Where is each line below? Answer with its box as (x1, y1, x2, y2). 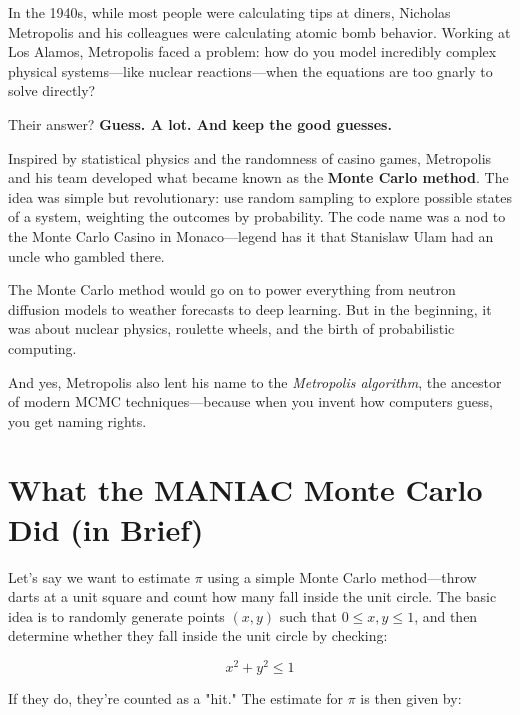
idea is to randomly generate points (8, 605, 225, 626)
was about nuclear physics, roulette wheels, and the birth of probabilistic (8, 318, 455, 339)
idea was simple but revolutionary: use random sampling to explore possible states (8, 186, 512, 207)
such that (279, 605, 338, 626)
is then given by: (360, 688, 462, 709)
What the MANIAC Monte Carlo (8, 469, 483, 510)
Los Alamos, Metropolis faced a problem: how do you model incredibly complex (8, 41, 497, 62)
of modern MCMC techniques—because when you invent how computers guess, (8, 391, 493, 412)
